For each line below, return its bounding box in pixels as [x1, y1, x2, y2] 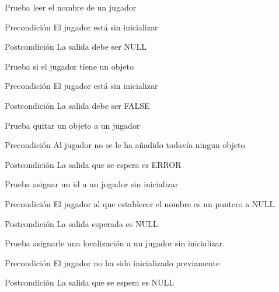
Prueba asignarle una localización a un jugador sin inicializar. [5, 237, 225, 249]
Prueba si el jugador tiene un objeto [5, 60, 134, 72]
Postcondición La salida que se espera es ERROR [5, 158, 182, 170]
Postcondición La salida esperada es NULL [5, 217, 158, 229]
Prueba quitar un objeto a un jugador [5, 119, 140, 131]
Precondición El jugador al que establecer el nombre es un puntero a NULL [5, 197, 275, 209]
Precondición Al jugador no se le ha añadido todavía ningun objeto [5, 139, 245, 151]
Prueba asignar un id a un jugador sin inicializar [5, 178, 179, 190]
